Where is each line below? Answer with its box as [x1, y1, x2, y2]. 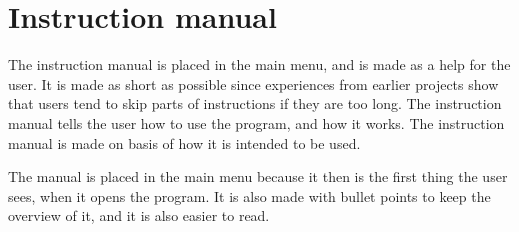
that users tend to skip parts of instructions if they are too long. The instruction [8, 93, 502, 114]
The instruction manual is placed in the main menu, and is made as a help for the [8, 54, 511, 75]
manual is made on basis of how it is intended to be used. [8, 132, 361, 153]
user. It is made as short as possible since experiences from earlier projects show [8, 73, 499, 94]
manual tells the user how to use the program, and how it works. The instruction [8, 112, 505, 133]
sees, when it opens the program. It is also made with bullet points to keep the [8, 185, 491, 206]
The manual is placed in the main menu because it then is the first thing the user [8, 166, 508, 187]
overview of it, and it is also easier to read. [8, 205, 270, 226]
